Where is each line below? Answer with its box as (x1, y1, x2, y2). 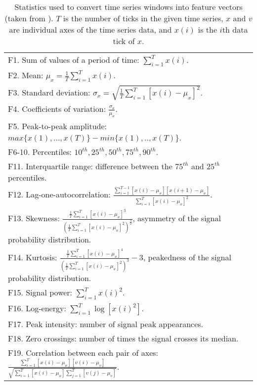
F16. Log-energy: (8, 302, 66, 314)
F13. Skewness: (8, 212, 60, 224)
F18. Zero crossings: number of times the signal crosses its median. (8, 332, 239, 344)
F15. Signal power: (8, 287, 73, 298)
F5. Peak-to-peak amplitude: (8, 120, 107, 132)
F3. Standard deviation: (8, 87, 90, 98)
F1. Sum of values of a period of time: (8, 54, 139, 65)
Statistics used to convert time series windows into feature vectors (14, 1, 243, 12)
